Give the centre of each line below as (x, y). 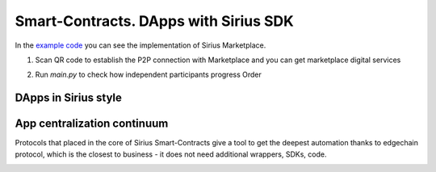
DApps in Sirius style (69, 98)
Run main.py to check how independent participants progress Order (149, 75)
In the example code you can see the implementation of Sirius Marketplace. (140, 45)
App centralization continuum (92, 124)
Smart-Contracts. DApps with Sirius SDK (154, 21)
